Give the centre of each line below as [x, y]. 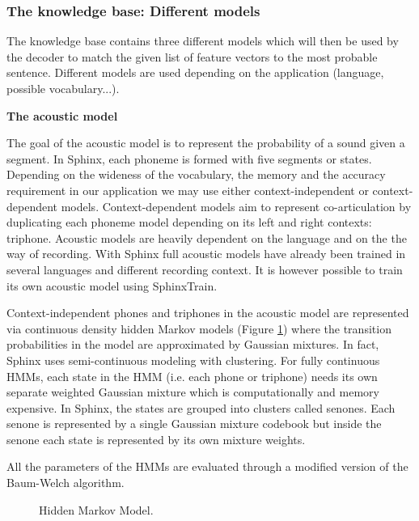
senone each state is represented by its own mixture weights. [156, 439]
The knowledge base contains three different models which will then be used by [203, 41]
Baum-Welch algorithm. [66, 483]
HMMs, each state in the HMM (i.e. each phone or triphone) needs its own [192, 376]
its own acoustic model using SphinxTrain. [112, 285]
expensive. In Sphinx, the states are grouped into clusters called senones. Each [201, 407]
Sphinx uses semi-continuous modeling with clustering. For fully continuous [193, 360]
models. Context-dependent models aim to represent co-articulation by [236, 206]
